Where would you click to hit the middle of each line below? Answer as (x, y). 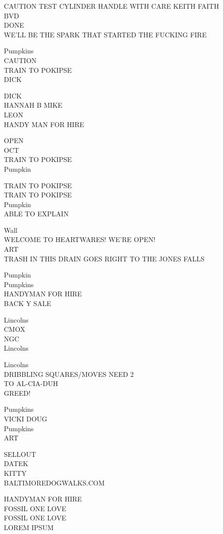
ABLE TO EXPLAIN (36, 214)
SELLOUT (20, 454)
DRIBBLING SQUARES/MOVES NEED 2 (69, 374)
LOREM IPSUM (29, 527)
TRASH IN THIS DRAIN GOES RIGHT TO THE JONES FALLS (104, 258)
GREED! (17, 393)
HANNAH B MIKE (33, 105)
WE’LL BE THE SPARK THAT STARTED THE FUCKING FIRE (105, 34)
